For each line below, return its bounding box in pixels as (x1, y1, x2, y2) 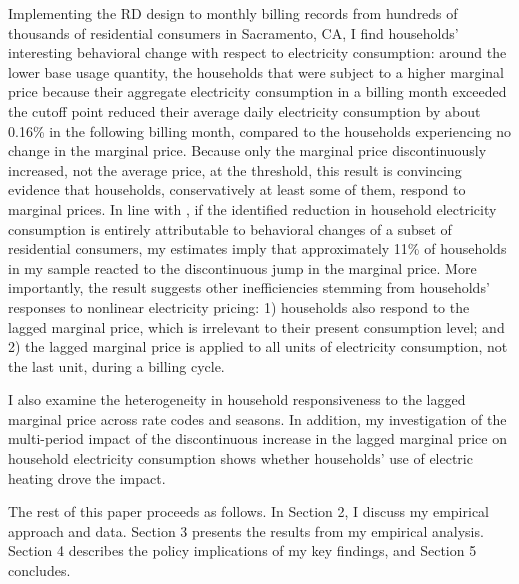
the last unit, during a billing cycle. (8, 355, 225, 376)
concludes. (8, 560, 71, 581)
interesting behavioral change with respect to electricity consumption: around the (8, 42, 507, 63)
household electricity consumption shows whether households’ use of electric (8, 448, 473, 469)
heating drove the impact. (8, 467, 166, 488)
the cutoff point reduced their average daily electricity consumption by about (8, 100, 481, 121)
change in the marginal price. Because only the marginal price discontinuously (8, 140, 487, 161)
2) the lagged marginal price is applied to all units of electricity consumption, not (8, 336, 508, 357)
